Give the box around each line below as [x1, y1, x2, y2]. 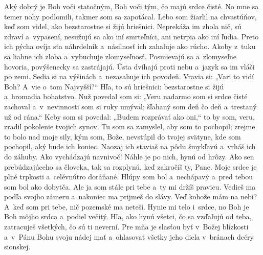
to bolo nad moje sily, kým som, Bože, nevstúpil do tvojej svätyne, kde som [4, 131, 241, 142]
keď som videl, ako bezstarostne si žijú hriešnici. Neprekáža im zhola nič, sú [4, 21, 242, 32]
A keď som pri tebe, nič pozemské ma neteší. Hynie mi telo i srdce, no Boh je [4, 201, 249, 212]
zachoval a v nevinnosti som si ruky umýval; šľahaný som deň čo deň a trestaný [4, 101, 257, 111]
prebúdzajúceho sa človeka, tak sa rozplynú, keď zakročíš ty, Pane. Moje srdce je [4, 161, 257, 172]
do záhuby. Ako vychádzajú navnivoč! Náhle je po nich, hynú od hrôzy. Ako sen [4, 151, 254, 161]
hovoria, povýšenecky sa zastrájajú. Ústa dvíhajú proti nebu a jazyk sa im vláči [4, 61, 255, 72]
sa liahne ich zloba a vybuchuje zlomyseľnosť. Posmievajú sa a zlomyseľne [4, 51, 237, 61]
